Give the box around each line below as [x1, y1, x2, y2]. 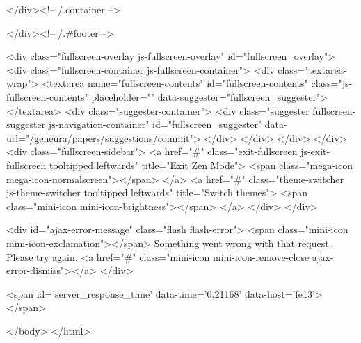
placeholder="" [91, 89, 155, 104]
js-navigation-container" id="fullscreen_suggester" [48, 117, 262, 131]
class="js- [311, 76, 353, 90]
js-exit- [300, 144, 330, 159]
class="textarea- [278, 62, 347, 77]
